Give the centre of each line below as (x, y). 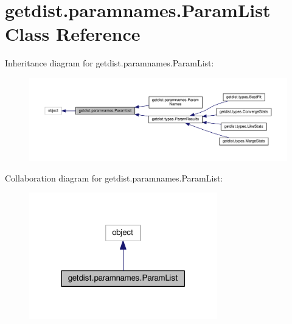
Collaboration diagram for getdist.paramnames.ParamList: (114, 178)
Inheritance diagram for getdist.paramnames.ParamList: (109, 63)
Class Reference (73, 34)
